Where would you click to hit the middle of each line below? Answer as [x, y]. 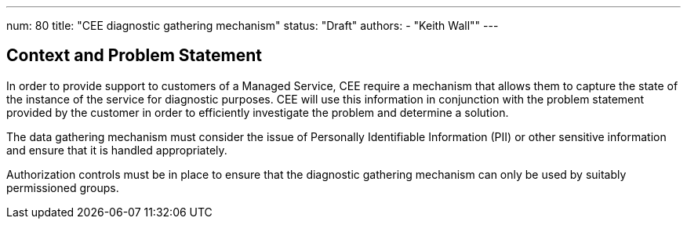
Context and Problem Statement [134, 56]
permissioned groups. [63, 187]
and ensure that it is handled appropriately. [117, 150]
